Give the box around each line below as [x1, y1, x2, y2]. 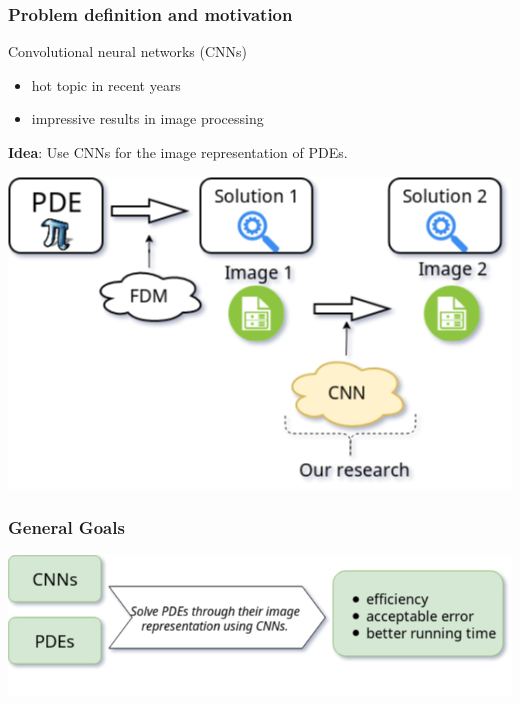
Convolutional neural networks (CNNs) [8, 41, 248, 62]
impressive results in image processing [31, 108, 264, 129]
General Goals [8, 515, 125, 540]
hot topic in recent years [31, 74, 181, 95]
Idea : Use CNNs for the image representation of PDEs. [8, 142, 348, 162]
